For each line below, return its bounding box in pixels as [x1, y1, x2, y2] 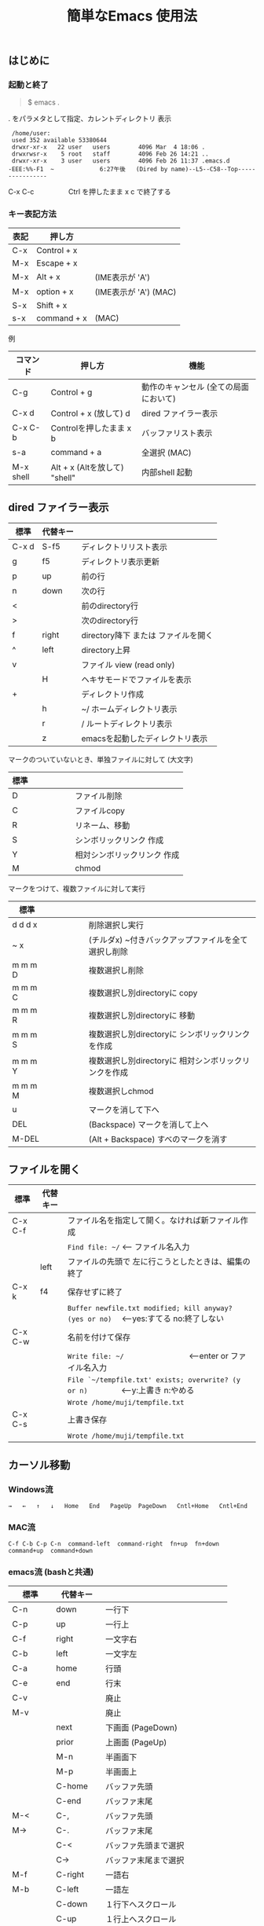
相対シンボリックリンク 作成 [75, 849, 180, 860]
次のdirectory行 [81, 614, 139, 625]
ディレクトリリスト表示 [81, 541, 167, 552]
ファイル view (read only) [81, 659, 175, 670]
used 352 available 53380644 [11, 137, 108, 145]
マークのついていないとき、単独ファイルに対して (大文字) [8, 754, 194, 764]
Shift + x [36, 299, 68, 310]
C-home [56, 1781, 89, 1792]
